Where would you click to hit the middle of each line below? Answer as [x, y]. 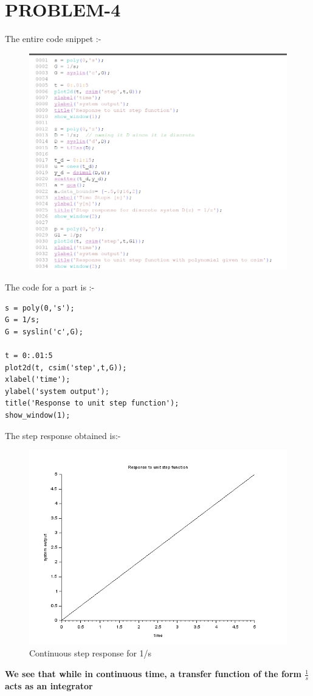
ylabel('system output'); [57, 391]
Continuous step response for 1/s [91, 653]
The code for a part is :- [50, 286]
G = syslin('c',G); [44, 332]
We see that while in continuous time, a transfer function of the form [153, 674]
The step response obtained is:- [63, 435]
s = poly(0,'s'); [40, 308]
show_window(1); [38, 415]
